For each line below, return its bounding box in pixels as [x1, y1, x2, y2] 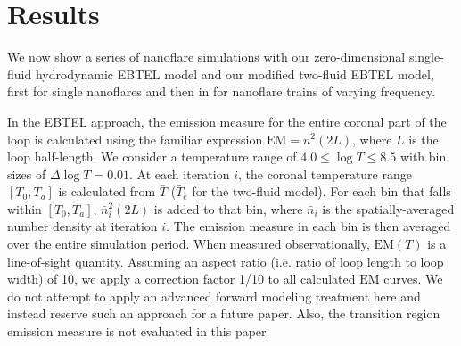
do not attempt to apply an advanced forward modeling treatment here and [7, 286, 421, 305]
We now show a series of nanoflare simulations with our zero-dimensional [7, 47, 406, 66]
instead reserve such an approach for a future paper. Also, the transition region [7, 304, 440, 323]
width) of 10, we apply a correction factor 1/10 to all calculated [7, 269, 356, 288]
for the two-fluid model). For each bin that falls [192, 182, 451, 201]
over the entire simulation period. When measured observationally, [7, 235, 370, 253]
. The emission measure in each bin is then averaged [166, 217, 451, 235]
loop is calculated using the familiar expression [7, 129, 263, 148]
